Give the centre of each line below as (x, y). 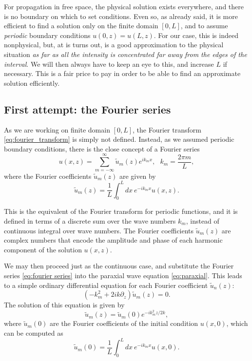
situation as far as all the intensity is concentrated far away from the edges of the (126, 54)
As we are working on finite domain (57, 129)
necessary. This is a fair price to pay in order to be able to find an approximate (122, 73)
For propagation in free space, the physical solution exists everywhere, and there (124, 6)
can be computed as (34, 332)
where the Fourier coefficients (48, 176)
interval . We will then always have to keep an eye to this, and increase (109, 64)
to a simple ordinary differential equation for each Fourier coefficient (106, 285)
